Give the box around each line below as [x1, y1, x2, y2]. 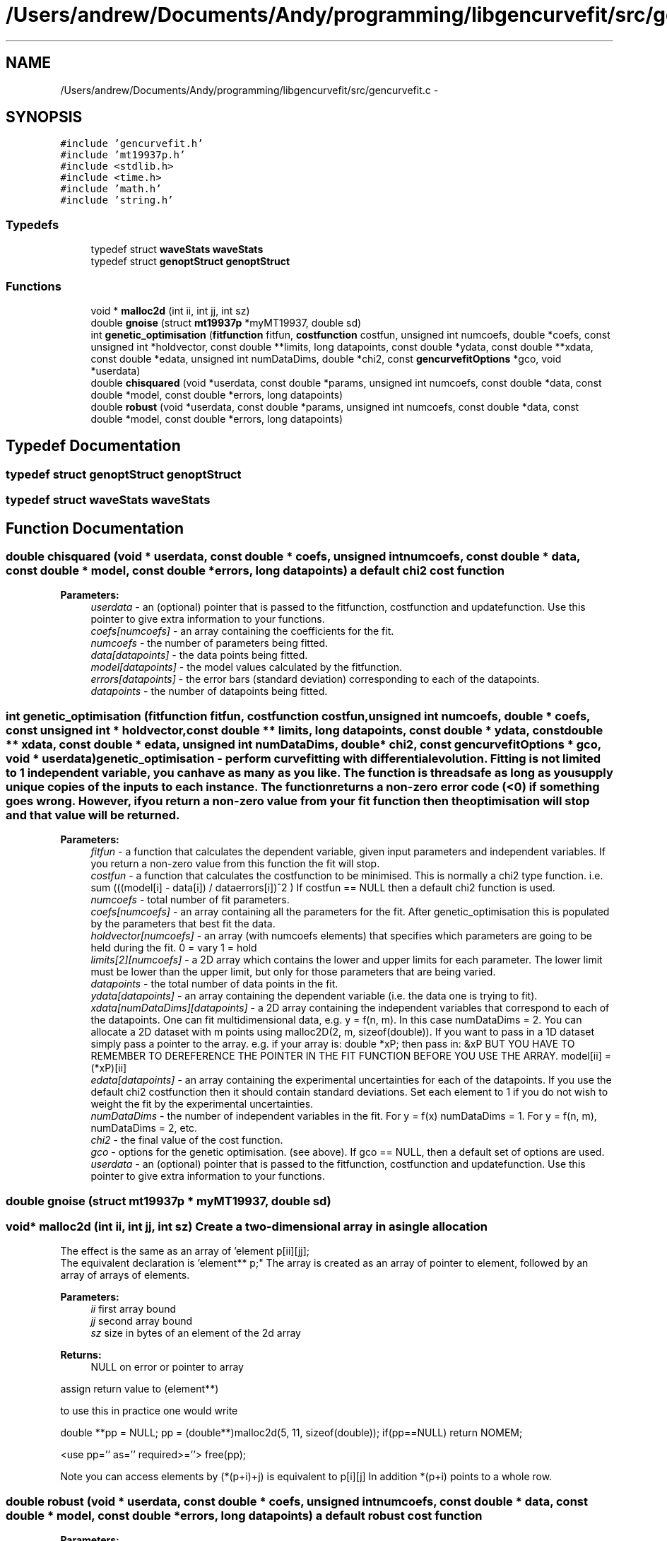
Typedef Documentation [6, 437, 181, 455]
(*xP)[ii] [90, 1062, 127, 1074]
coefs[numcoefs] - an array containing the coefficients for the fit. [90, 625, 394, 638]
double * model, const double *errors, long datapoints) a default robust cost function [6, 1508, 483, 1523]
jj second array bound [90, 1315, 193, 1328]
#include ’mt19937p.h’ [60, 149, 186, 161]
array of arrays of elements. [60, 1269, 190, 1282]
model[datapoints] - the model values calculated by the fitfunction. [90, 661, 402, 674]
